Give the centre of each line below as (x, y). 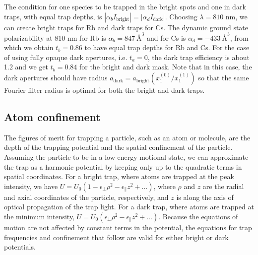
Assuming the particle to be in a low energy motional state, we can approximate (126, 157)
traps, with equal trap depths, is (53, 16)
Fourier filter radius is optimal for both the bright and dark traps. (104, 90)
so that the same (224, 78)
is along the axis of (205, 197)
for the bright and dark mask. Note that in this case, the (165, 67)
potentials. (20, 247)
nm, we (236, 16)
